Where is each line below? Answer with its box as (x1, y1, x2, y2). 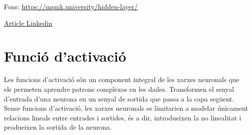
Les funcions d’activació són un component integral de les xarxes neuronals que (4, 74, 239, 84)
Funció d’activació (4, 46, 126, 66)
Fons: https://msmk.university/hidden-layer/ (4, 1, 138, 11)
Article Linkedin (4, 17, 52, 28)
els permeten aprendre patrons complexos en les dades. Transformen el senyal (4, 84, 235, 94)
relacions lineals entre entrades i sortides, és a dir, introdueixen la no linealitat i (4, 112, 241, 122)
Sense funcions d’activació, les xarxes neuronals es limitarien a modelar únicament (4, 103, 249, 113)
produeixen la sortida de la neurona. (4, 122, 112, 132)
